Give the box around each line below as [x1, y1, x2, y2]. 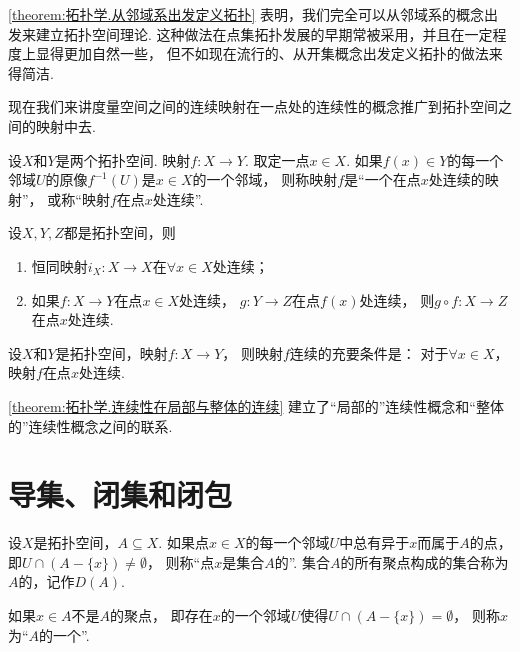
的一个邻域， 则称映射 [192, 169, 338, 190]
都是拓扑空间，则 [63, 222, 176, 243]
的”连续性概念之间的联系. [8, 415, 173, 436]
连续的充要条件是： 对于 [289, 342, 449, 363]
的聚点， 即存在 [110, 605, 213, 625]
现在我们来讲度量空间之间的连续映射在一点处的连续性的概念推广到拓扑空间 [8, 96, 498, 117]
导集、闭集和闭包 [8, 474, 233, 515]
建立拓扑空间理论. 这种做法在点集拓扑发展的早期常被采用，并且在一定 [35, 23, 493, 44]
